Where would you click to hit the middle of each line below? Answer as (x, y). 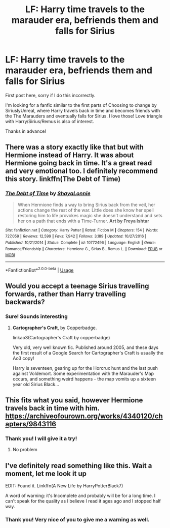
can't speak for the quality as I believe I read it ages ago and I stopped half (83, 501)
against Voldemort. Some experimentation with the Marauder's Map (83, 373)
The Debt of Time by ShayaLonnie (48, 193)
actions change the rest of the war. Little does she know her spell (86, 210)
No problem (25, 450)
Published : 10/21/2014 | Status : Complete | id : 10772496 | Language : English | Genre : (80, 243)
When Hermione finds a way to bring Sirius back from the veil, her (87, 204)
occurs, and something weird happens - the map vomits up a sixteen (84, 379)
